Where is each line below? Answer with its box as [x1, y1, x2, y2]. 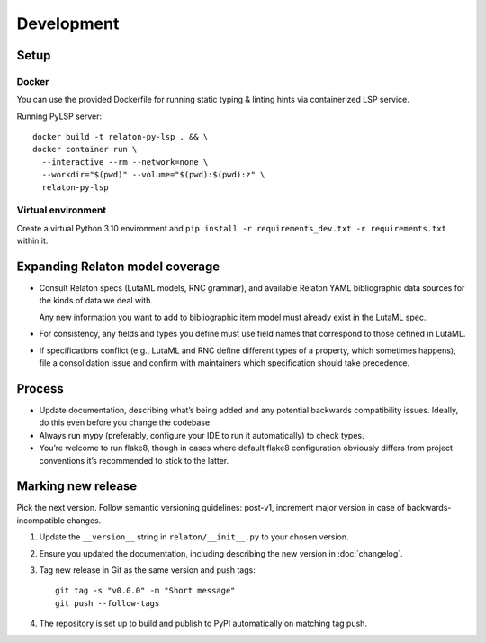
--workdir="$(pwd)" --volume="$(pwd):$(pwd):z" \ [41, 169, 265, 180]
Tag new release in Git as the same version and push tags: [39, 564, 256, 575]
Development [16, 14, 120, 33]
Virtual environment [16, 204, 107, 216]
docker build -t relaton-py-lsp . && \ [32, 131, 209, 142]
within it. [16, 235, 49, 247]
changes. [66, 514, 102, 526]
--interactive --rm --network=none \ [41, 157, 209, 167]
